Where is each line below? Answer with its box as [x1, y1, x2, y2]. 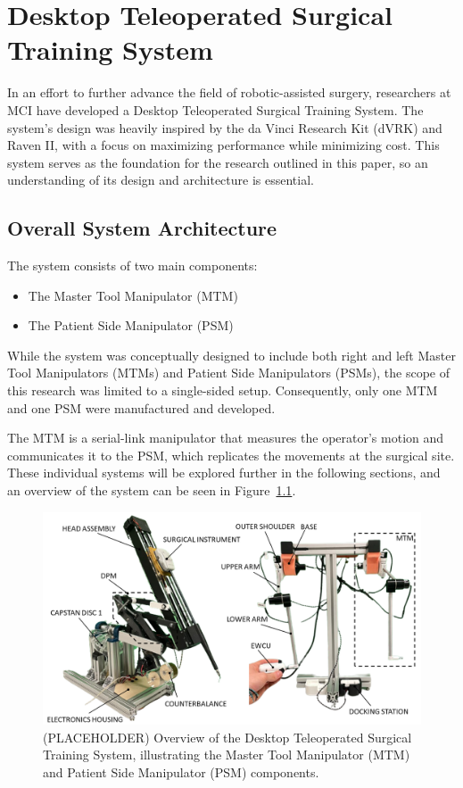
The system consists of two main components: [7, 256, 258, 275]
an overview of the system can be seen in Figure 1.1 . [7, 481, 296, 500]
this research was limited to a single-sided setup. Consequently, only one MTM [7, 381, 438, 400]
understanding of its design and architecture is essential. [7, 170, 314, 189]
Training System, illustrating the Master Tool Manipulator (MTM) [43, 745, 410, 764]
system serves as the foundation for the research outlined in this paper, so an [7, 153, 428, 171]
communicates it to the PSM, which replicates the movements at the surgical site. [7, 445, 455, 464]
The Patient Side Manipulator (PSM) [28, 316, 234, 335]
